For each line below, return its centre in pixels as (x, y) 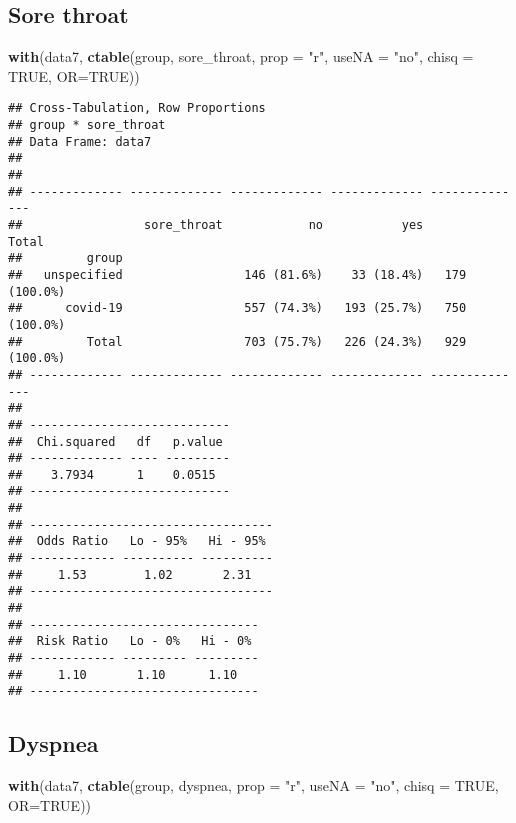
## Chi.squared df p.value (115, 441)
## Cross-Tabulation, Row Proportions (137, 108)
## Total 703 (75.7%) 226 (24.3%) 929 (237, 341)
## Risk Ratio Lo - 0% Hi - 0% (130, 641)
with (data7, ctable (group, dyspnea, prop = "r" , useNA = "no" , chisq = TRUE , (253, 785)
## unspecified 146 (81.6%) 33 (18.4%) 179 (237, 274)
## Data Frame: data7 (80, 141)
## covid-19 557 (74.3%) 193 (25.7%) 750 (237, 308)
